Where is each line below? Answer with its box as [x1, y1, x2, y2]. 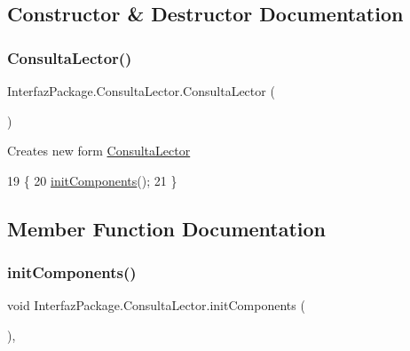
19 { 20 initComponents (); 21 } [7, 171, 177, 189]
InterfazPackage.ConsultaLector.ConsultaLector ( [7, 82, 275, 100]
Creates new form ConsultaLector [7, 141, 191, 160]
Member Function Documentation [7, 214, 327, 242]
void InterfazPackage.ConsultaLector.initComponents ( [7, 296, 305, 315]
